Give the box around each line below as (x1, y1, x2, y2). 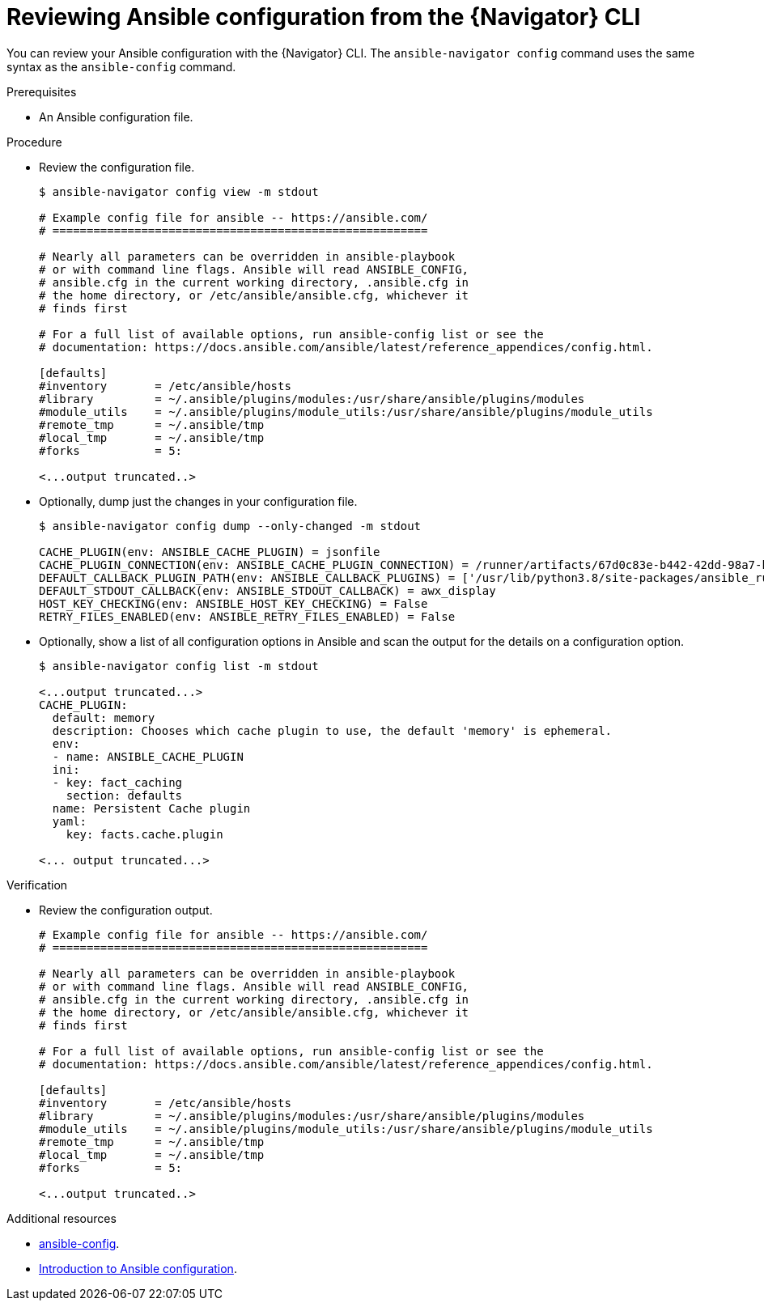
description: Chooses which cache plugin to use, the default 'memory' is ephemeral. (52, 724, 613, 737)
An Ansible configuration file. (39, 109, 193, 124)
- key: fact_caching (52, 775, 183, 789)
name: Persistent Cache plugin (52, 801, 251, 815)
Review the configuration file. (39, 159, 195, 174)
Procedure (6, 134, 62, 149)
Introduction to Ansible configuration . (39, 1261, 237, 1275)
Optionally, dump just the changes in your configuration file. (39, 494, 358, 508)
